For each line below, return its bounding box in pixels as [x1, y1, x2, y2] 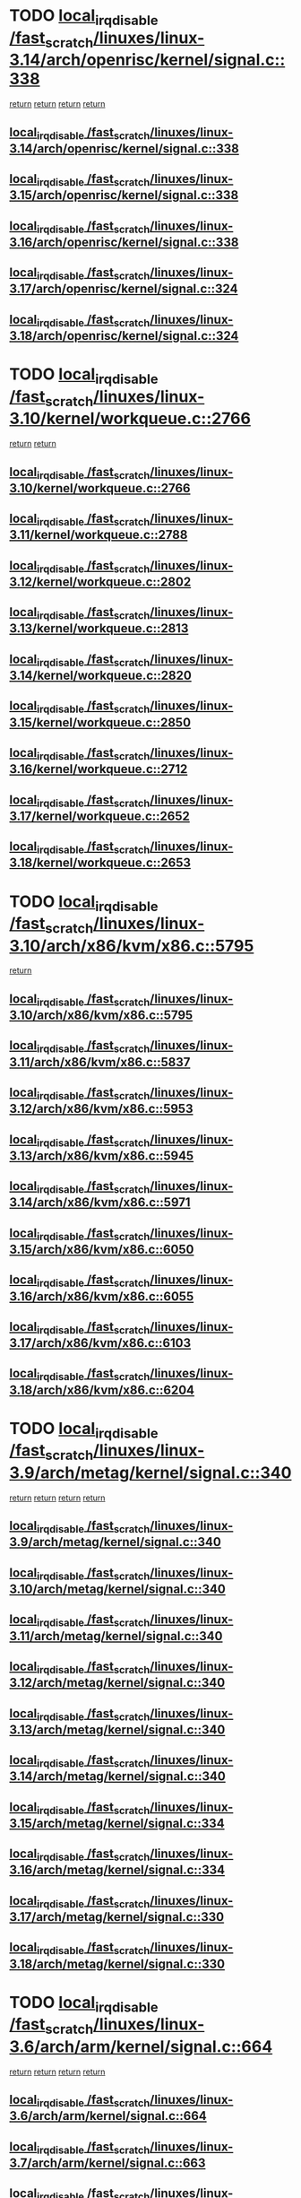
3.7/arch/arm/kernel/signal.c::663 [9, 2155, 206, 2170]
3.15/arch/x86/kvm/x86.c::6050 [9, 1241, 194, 1256]
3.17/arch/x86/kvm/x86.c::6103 [9, 1335, 192, 1351]
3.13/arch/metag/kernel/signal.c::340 [9, 1722, 226, 1737]
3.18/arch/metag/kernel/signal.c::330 [9, 1956, 226, 1971]
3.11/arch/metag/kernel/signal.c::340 [9, 1629, 223, 1644]
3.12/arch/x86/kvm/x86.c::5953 [9, 1101, 193, 1116]
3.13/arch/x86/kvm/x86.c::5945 [9, 1148, 194, 1163]
